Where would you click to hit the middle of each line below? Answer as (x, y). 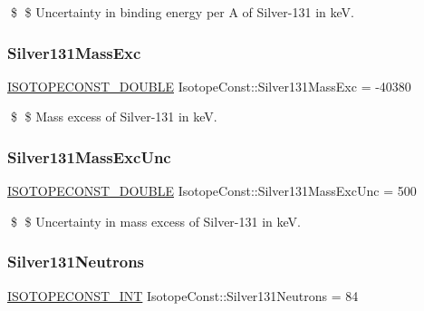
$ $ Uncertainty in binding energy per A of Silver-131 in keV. (182, 12)
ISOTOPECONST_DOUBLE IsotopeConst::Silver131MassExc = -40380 (209, 86)
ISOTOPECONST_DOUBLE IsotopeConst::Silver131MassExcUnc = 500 (212, 191)
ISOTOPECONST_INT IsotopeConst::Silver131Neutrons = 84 (183, 295)
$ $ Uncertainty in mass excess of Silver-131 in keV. (155, 221)
